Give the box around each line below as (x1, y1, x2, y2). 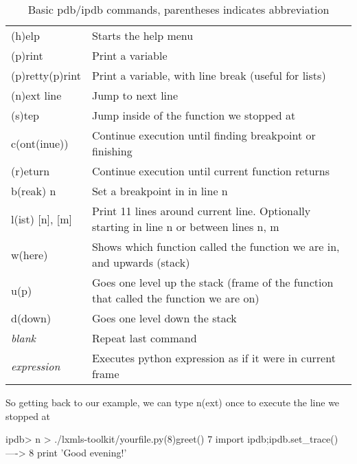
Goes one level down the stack (91, 310, 237, 326)
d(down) (11, 310, 51, 326)
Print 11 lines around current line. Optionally (91, 203, 311, 219)
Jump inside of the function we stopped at (91, 107, 296, 123)
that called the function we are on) (91, 290, 260, 306)
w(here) (11, 246, 48, 263)
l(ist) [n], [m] (11, 210, 72, 227)
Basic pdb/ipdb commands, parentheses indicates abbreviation (27, 1, 330, 17)
